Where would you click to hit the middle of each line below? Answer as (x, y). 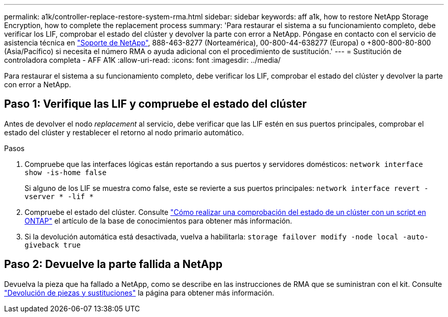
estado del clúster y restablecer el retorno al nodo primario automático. (124, 132)
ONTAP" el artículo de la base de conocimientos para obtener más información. (159, 221)
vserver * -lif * (59, 196)
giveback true (53, 245)
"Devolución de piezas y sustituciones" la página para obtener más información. (139, 292)
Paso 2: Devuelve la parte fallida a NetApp (113, 264)
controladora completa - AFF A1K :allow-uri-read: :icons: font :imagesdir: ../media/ (142, 60)
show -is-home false (66, 172)
